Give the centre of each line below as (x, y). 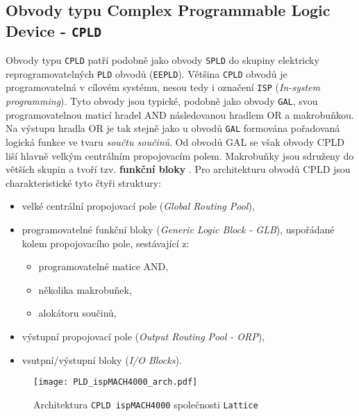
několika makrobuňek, (85, 289)
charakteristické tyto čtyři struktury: (83, 182)
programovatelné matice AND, (103, 266)
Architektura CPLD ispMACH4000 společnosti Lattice (146, 404)
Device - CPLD (53, 30)
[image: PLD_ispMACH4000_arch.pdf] (116, 382)
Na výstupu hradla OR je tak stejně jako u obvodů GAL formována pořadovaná (173, 128)
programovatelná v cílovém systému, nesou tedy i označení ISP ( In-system (163, 87)
